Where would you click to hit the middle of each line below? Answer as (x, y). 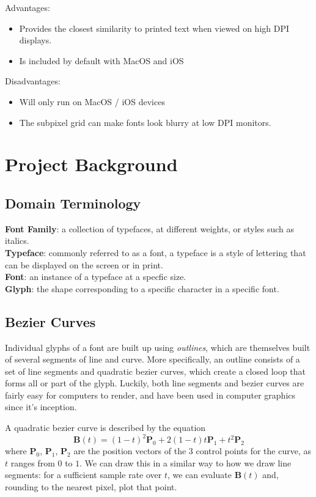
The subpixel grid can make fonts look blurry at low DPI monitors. (145, 122)
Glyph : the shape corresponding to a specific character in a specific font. (142, 288)
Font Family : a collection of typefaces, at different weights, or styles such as (150, 228)
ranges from (33, 462)
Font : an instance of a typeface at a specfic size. (96, 277)
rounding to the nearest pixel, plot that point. (91, 486)
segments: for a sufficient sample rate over (83, 475)
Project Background (91, 164)
